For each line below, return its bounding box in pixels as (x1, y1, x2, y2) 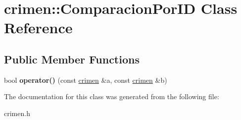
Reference (4, 17, 73, 38)
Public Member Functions (4, 51, 140, 66)
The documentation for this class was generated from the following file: (4, 91, 219, 102)
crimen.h (4, 108, 30, 118)
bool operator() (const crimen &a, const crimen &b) (4, 74, 167, 85)
